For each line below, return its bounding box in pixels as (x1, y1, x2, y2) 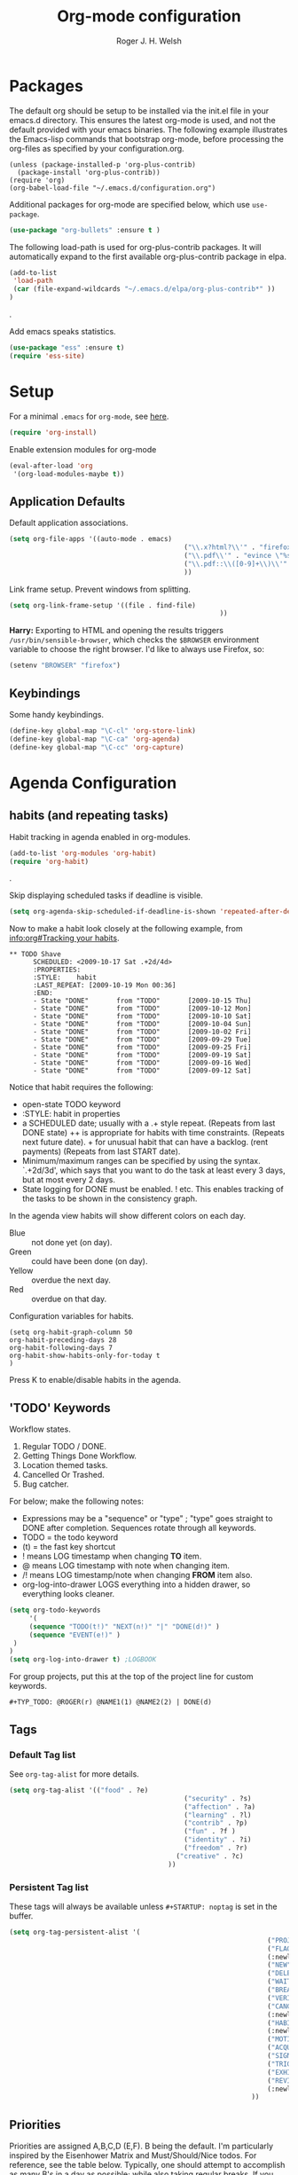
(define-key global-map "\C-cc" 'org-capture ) (9, 742, 184, 751)
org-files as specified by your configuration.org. (9, 143, 184, 153)
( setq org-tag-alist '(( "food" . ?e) (9, 1786, 149, 1794)
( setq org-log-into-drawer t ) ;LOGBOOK (9, 1655, 157, 1664)
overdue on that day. (31, 1293, 107, 1305)
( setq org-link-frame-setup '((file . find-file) (9, 601, 197, 609)
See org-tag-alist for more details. (9, 1768, 139, 1779)
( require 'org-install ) (9, 428, 98, 436)
